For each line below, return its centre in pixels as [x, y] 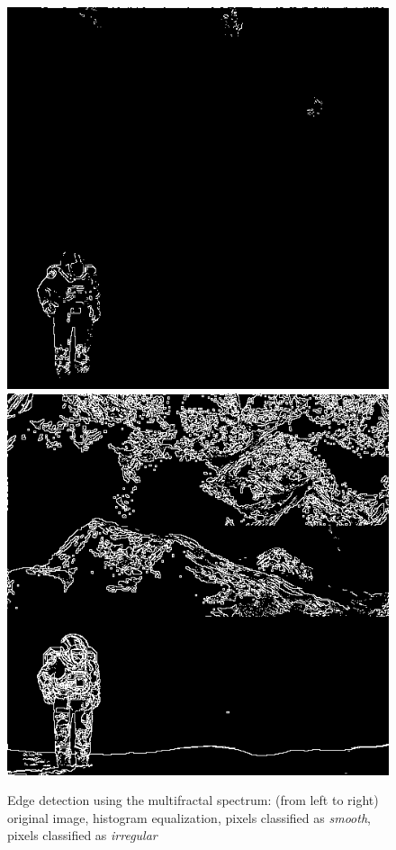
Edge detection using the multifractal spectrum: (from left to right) [193, 800]
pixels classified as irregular [82, 835]
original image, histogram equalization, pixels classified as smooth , [189, 817]
